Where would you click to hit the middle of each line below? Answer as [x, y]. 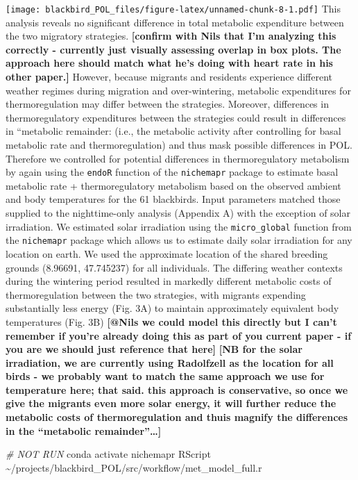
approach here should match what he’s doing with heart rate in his [169, 63]
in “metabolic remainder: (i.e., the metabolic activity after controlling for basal [173, 131]
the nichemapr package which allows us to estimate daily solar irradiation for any [179, 240]
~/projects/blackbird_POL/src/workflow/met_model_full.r [134, 467]
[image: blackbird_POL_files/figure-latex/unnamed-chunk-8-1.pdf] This [173, 8]
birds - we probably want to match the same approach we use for [165, 376]
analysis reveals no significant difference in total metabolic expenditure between [175, 22]
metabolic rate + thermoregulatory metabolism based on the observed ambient [173, 185]
